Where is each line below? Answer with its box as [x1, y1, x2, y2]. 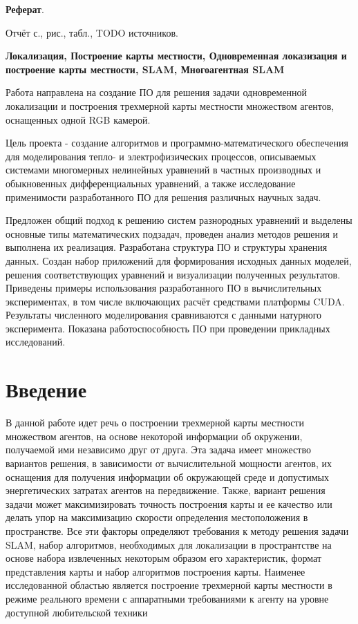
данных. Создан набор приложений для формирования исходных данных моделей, [6, 253, 352, 267]
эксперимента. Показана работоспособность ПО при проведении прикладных [6, 321, 330, 335]
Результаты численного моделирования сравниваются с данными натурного [6, 308, 322, 322]
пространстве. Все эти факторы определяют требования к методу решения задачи [6, 523, 349, 538]
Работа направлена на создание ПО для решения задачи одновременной [6, 85, 308, 100]
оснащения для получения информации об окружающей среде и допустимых [6, 469, 329, 484]
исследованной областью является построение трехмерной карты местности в [6, 578, 332, 592]
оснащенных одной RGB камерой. [6, 112, 151, 126]
